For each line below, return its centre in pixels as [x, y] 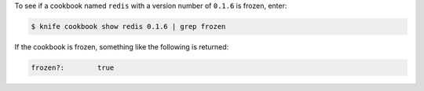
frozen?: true [73, 67]
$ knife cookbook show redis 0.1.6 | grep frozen [128, 26]
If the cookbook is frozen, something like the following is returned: [122, 46]
